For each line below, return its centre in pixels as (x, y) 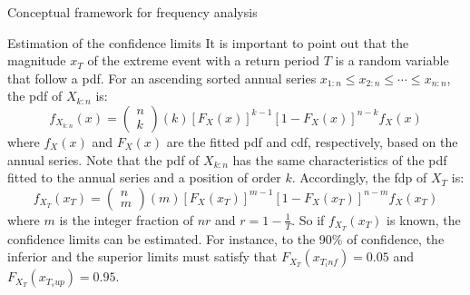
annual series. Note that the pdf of (103, 159)
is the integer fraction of (126, 219)
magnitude (37, 60)
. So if (308, 219)
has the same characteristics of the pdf (340, 159)
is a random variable (392, 60)
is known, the (424, 219)
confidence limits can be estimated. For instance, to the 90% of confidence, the (226, 238)
